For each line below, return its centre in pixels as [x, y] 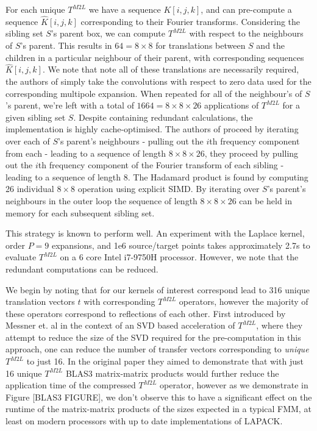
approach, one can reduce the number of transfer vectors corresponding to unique [157, 349]
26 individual [30, 189]
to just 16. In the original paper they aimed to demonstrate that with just [165, 361]
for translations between [201, 45]
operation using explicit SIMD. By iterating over [169, 189]
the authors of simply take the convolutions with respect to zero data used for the [158, 81]
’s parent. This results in [66, 45]
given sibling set [36, 117]
